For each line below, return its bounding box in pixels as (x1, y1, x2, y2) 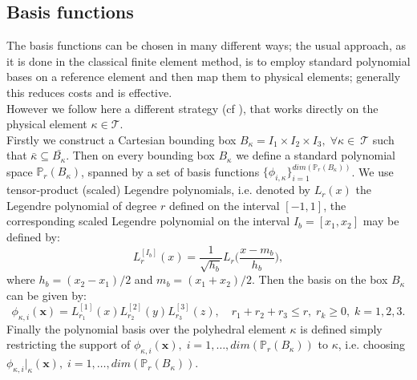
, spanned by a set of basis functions (81, 163, 260, 180)
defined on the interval (168, 196, 280, 213)
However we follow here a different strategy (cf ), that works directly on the (6, 99, 379, 116)
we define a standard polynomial (236, 147, 395, 164)
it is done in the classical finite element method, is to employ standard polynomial (6, 52, 411, 69)
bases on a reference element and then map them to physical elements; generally (6, 68, 401, 85)
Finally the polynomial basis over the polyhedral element (6, 320, 286, 337)
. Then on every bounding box (66, 147, 215, 164)
